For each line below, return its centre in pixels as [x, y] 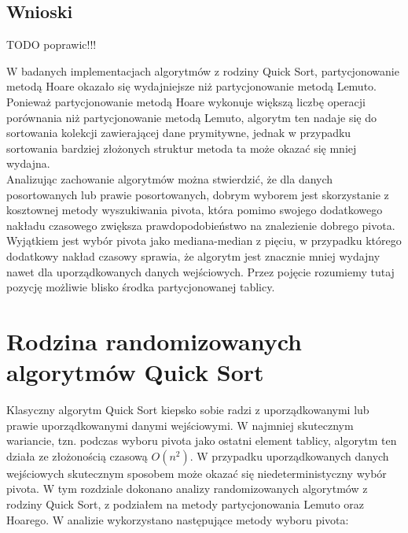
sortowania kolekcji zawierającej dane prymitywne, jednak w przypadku [179, 133]
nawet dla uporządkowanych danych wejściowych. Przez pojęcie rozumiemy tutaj [200, 271]
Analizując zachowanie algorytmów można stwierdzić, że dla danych [170, 178]
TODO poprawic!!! [51, 44]
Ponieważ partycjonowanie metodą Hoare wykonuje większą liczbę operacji [186, 101]
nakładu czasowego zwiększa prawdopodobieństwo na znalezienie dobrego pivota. [201, 225]
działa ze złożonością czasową [77, 455]
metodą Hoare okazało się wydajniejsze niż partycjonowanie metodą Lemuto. [191, 86]
